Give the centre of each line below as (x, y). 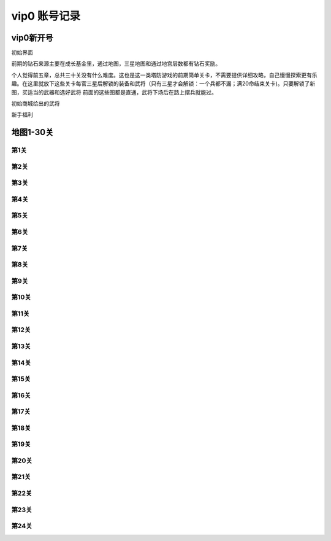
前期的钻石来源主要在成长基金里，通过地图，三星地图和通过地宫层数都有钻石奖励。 (116, 64)
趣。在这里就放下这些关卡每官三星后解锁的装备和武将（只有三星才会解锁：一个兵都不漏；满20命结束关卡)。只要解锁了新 (163, 84)
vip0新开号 (32, 38)
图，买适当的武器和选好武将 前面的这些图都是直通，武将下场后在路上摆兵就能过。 (114, 92)
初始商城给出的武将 (36, 104)
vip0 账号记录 (46, 16)
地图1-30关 (32, 132)
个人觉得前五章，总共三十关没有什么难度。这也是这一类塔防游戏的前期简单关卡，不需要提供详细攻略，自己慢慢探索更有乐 (164, 75)
